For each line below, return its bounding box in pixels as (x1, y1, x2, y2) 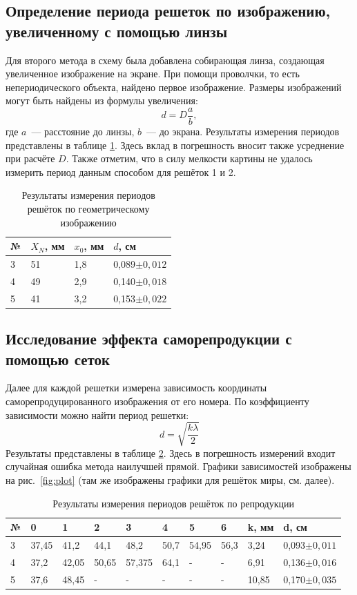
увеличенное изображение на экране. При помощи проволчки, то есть (6, 66, 300, 81)
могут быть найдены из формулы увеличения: (6, 93, 198, 108)
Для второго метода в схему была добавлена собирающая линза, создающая (6, 52, 325, 67)
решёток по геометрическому (27, 202, 150, 215)
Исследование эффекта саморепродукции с (6, 328, 292, 349)
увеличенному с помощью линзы (6, 20, 228, 41)
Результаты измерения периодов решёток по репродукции (52, 496, 294, 510)
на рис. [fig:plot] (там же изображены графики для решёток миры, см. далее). (6, 472, 335, 487)
